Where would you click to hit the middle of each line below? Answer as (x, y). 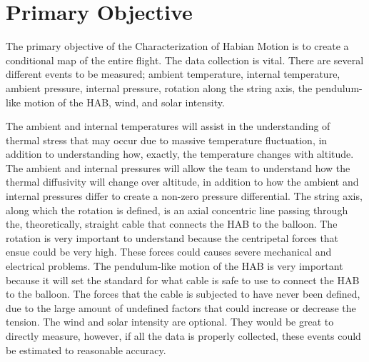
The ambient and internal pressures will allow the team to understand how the (178, 167)
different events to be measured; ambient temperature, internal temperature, (173, 74)
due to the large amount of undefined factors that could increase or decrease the (181, 307)
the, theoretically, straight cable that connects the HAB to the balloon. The (172, 224)
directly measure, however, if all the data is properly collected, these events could (183, 336)
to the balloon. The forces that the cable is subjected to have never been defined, (183, 294)
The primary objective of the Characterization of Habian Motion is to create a (177, 46)
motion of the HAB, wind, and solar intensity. (124, 102)
